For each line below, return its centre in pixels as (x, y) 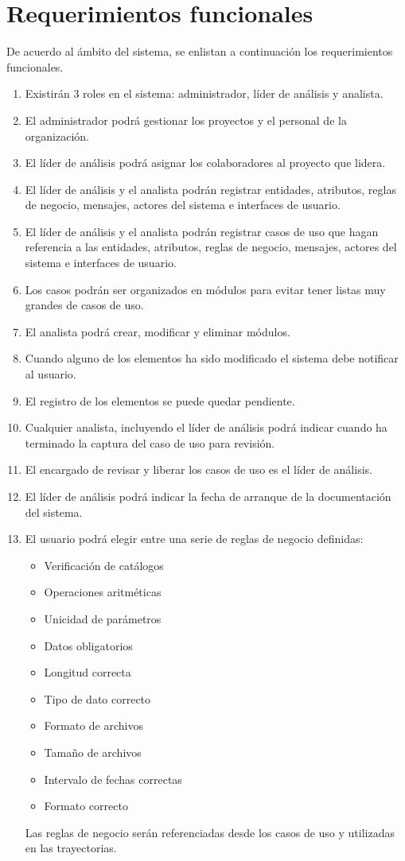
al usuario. (51, 374)
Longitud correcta (88, 672)
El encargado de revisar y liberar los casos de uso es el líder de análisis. (199, 469)
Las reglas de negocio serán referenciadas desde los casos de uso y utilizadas (210, 832)
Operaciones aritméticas (103, 592)
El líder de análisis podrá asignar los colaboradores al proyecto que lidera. (205, 163)
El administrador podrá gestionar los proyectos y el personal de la (186, 120)
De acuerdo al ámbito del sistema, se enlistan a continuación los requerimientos (200, 51)
